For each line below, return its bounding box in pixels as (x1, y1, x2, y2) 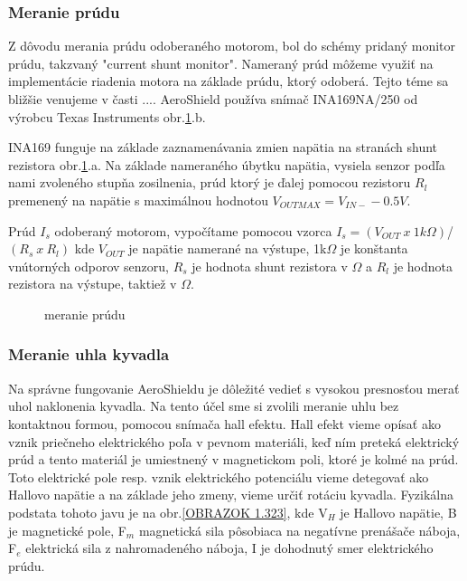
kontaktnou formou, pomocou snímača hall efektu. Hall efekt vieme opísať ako (8, 414, 441, 433)
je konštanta (340, 239, 408, 258)
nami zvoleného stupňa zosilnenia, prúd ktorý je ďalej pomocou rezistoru (8, 173, 411, 192)
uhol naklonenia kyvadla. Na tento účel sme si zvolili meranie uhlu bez (8, 396, 399, 415)
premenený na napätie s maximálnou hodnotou (8, 190, 268, 209)
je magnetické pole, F (8, 520, 126, 539)
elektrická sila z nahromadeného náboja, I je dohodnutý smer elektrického (25, 538, 434, 557)
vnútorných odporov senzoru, (8, 256, 169, 275)
